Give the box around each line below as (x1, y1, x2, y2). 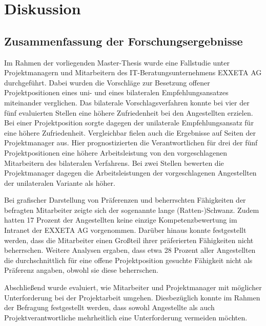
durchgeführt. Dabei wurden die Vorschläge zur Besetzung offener (4, 77, 210, 88)
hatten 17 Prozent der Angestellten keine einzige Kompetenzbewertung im (4, 214, 237, 225)
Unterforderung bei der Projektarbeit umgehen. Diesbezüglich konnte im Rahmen (4, 292, 260, 302)
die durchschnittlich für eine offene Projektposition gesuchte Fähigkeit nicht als (4, 254, 253, 265)
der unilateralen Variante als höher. (4, 177, 115, 188)
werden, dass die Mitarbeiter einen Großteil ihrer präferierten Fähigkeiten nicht (4, 234, 254, 245)
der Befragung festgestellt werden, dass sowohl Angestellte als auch (4, 302, 215, 313)
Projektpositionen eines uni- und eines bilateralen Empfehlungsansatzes (4, 87, 229, 98)
